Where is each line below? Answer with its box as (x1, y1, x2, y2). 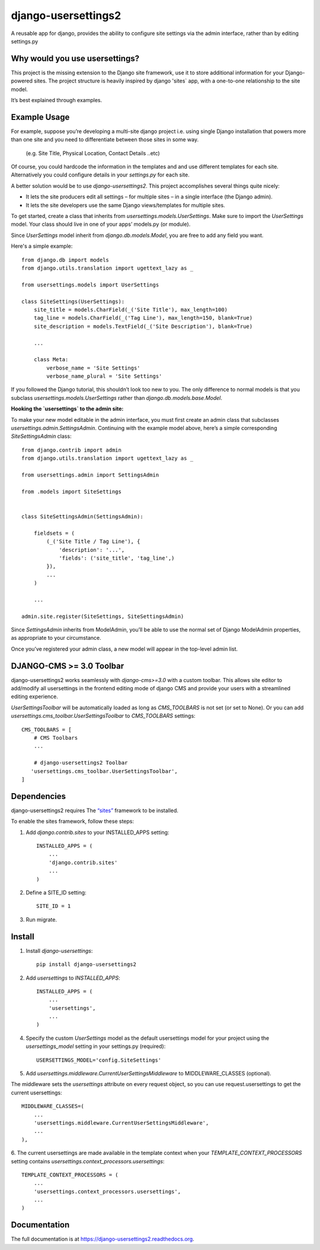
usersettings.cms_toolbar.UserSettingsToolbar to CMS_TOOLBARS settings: (11, 712, 196, 719)
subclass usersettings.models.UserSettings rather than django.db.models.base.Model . (11, 394, 222, 401)
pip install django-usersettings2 (36, 961, 136, 968)
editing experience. (11, 693, 59, 700)
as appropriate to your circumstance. (11, 635, 101, 642)
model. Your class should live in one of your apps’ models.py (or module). (11, 220, 191, 228)
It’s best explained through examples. (11, 97, 103, 104)
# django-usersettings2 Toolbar (33, 759, 128, 766)
